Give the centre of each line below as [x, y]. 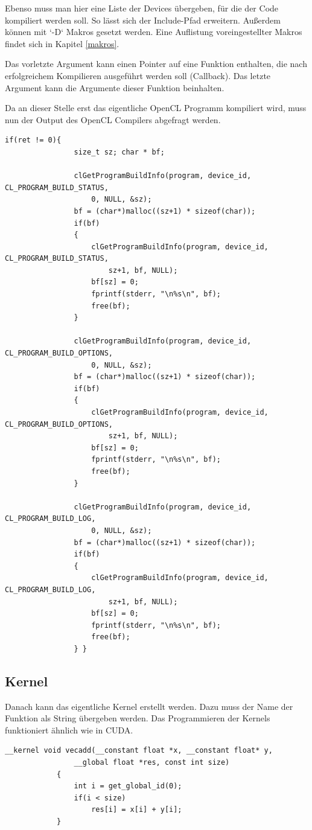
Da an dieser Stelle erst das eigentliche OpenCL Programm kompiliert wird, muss [156, 108]
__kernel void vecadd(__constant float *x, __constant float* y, [139, 751]
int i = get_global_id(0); [128, 786]
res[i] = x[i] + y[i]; [137, 810]
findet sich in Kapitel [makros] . [62, 43]
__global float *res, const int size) [152, 763]
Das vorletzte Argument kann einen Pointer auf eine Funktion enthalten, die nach [156, 64]
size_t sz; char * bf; [119, 152]
